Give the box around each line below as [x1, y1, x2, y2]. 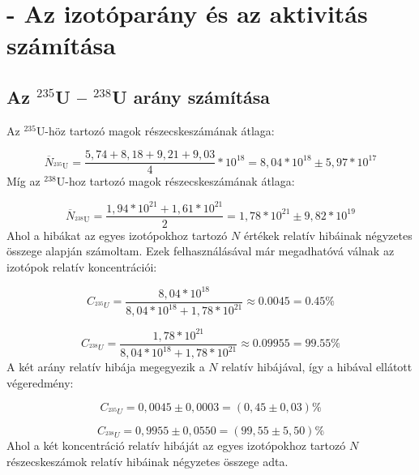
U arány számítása [112, 83, 271, 109]
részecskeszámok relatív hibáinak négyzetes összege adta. [6, 452, 289, 469]
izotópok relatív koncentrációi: [6, 258, 157, 275]
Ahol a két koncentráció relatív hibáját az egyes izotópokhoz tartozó [6, 437, 346, 454]
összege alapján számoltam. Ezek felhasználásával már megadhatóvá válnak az [6, 242, 395, 259]
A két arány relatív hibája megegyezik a [6, 358, 205, 375]
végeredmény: [6, 374, 74, 391]
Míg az [6, 173, 41, 190]
